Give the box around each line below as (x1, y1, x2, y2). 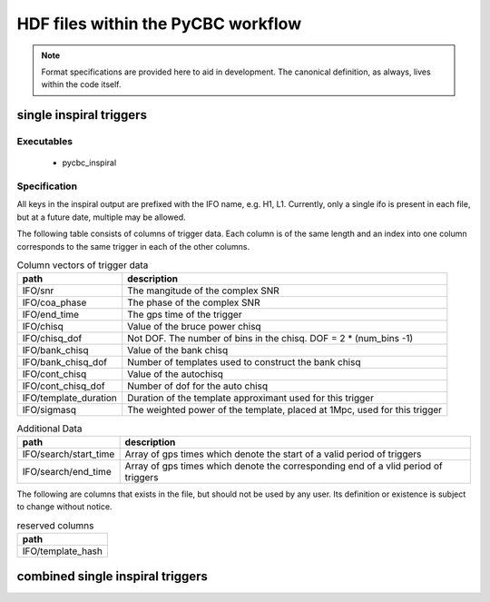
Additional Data (16, 422, 83, 435)
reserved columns (16, 518, 94, 531)
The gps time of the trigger (127, 309, 242, 321)
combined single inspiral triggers (16, 568, 209, 585)
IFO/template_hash (22, 545, 103, 558)
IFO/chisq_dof (22, 332, 83, 345)
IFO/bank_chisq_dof (22, 356, 108, 369)
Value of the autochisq (127, 368, 224, 380)
